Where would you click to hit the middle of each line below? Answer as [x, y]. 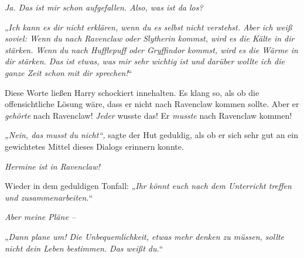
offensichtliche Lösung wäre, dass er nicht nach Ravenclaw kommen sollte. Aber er [152, 104]
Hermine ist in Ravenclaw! [52, 166]
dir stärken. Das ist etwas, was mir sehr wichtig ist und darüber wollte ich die [145, 61]
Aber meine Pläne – [40, 217]
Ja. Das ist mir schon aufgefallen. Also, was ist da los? [104, 7]
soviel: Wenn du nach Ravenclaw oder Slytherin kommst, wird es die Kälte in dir [150, 38]
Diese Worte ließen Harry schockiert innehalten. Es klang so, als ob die [132, 92]
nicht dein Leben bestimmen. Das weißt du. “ [84, 248]
